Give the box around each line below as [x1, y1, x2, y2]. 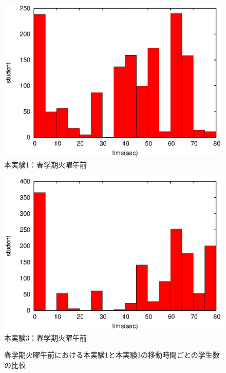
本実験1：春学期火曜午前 [4, 159, 87, 170]
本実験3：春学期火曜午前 [4, 332, 87, 343]
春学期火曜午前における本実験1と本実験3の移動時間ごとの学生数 [4, 349, 220, 360]
